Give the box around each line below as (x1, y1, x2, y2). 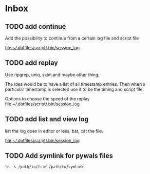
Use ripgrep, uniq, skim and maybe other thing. (5, 72, 100, 77)
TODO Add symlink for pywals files (5, 152, 113, 160)
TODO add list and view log (5, 115, 89, 123)
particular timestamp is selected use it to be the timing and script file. (5, 86, 144, 92)
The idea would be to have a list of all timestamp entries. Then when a (5, 81, 146, 87)
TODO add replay (5, 59, 58, 67)
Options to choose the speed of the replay (5, 96, 90, 101)
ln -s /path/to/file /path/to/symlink (5, 164, 84, 170)
